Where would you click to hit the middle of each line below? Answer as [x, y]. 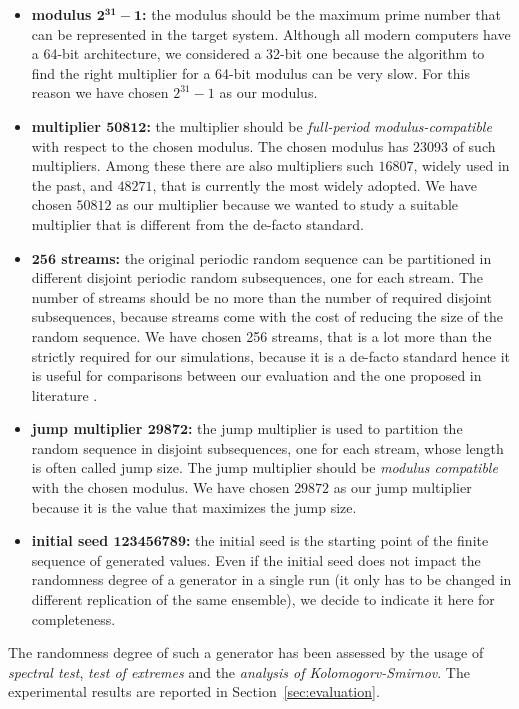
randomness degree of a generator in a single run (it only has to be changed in [271, 579]
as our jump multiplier [402, 487]
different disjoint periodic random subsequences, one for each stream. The [257, 277]
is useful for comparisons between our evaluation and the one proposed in [256, 375]
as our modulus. [268, 92]
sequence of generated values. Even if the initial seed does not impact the [256, 559]
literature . [64, 394]
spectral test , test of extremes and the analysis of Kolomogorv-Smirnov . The [239, 671]
